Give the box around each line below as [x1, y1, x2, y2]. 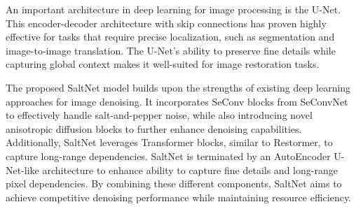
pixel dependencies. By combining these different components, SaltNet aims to [6, 176, 342, 191]
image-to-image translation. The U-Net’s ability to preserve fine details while [6, 43, 336, 57]
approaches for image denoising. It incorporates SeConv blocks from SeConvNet [6, 94, 348, 108]
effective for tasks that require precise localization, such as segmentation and [6, 29, 335, 44]
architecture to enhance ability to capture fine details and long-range [42, 162, 338, 177]
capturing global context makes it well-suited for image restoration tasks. [6, 57, 320, 71]
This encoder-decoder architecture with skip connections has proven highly [6, 15, 327, 30]
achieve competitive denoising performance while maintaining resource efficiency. [6, 189, 352, 204]
